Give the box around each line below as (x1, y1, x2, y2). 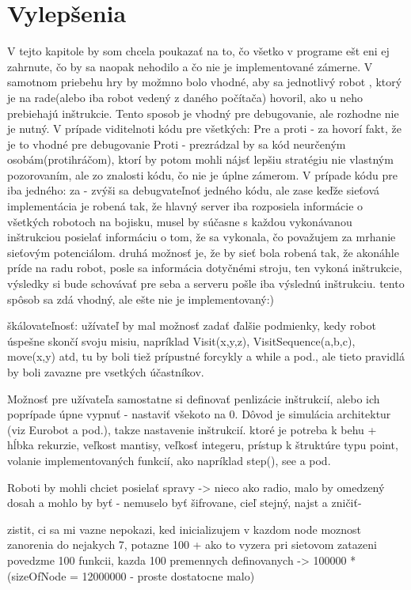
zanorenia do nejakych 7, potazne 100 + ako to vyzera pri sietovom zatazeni (7, 536, 377, 553)
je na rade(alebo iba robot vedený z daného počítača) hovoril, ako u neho (7, 89, 363, 105)
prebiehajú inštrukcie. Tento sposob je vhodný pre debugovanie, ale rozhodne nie (7, 104, 399, 121)
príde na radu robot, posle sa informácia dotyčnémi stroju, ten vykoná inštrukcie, (7, 259, 402, 276)
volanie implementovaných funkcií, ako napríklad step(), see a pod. (7, 452, 331, 468)
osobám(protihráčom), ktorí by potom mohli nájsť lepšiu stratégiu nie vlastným (7, 151, 394, 168)
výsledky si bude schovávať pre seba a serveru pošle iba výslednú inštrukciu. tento (7, 275, 405, 292)
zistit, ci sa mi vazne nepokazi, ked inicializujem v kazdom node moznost (7, 520, 362, 537)
